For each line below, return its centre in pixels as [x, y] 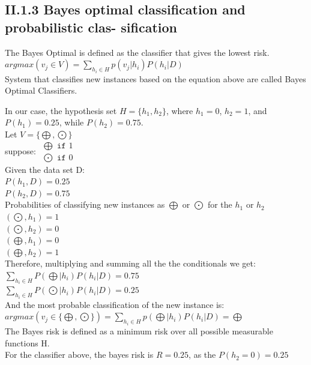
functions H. [27, 342]
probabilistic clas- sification [91, 27]
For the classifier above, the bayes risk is [79, 354]
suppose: [20, 150]
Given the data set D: [45, 169]
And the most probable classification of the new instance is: [115, 304]
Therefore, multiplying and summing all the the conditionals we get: [130, 263]
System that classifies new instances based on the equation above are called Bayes [155, 78]
